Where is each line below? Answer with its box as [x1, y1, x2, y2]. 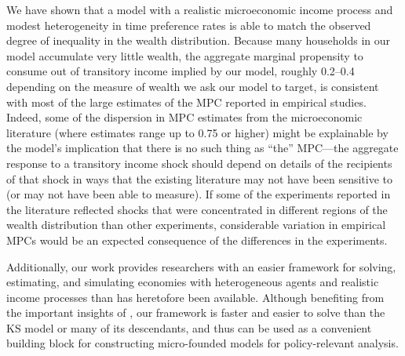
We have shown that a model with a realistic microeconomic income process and [6, 2, 393, 17]
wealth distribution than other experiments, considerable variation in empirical [6, 216, 386, 233]
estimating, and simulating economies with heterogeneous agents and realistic [6, 274, 379, 290]
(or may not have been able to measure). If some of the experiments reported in [6, 186, 391, 202]
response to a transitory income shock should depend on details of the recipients [6, 154, 392, 171]
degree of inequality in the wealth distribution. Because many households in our [6, 32, 391, 49]
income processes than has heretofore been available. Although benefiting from [6, 289, 385, 305]
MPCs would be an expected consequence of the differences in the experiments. [6, 231, 388, 248]
